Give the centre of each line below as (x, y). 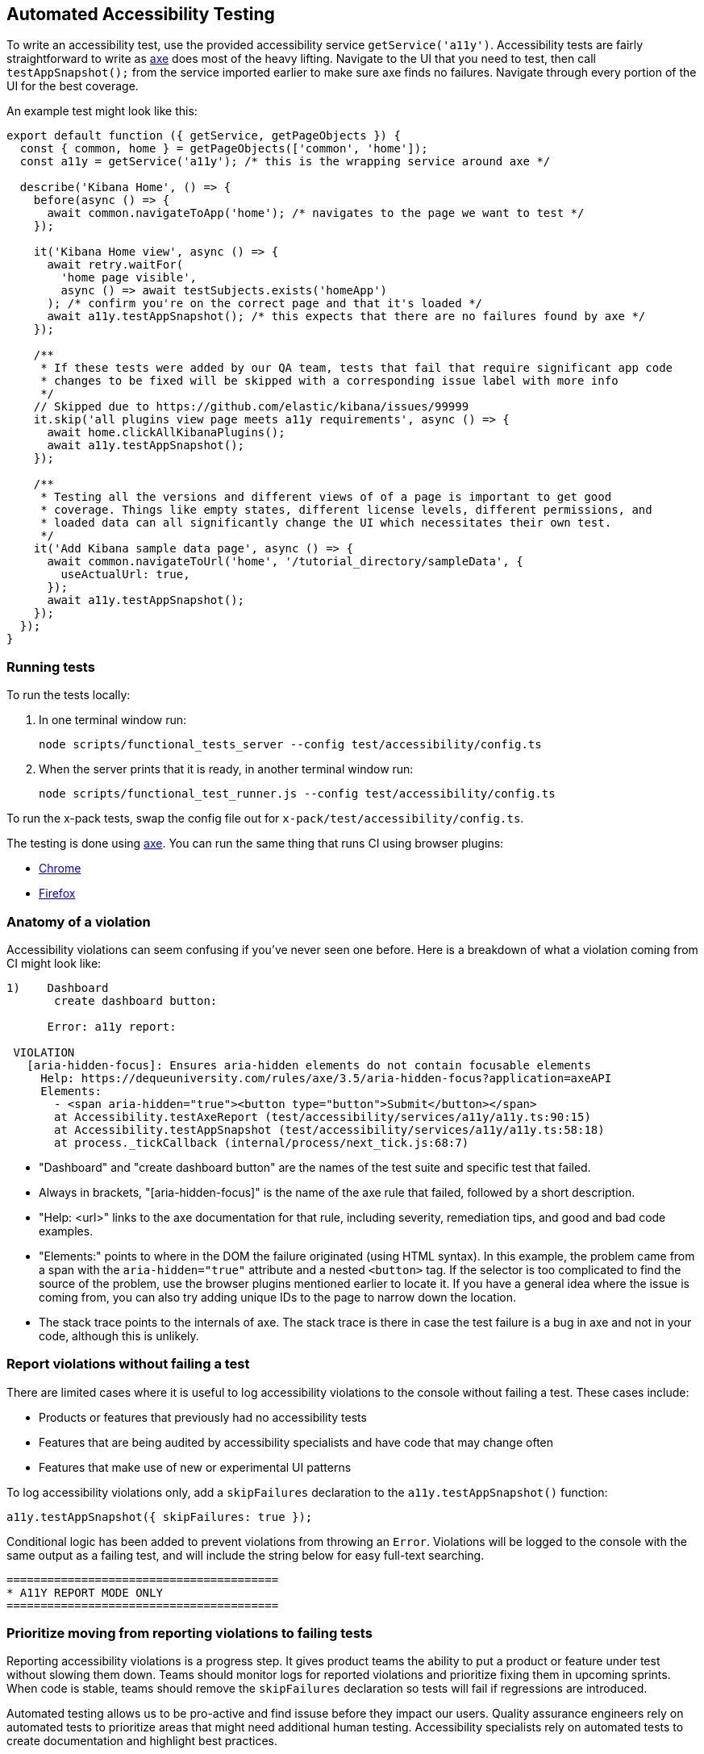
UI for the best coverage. (73, 86)
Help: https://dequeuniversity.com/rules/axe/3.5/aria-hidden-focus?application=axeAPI (326, 1078)
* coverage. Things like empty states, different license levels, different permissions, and (346, 510)
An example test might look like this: (102, 111)
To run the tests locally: (69, 695)
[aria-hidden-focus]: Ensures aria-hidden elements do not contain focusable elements (309, 1065)
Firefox (57, 894)
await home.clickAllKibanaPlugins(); (166, 433)
